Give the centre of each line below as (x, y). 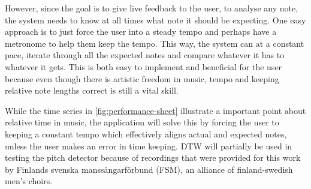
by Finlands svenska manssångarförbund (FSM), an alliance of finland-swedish (149, 169)
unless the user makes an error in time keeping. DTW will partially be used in (149, 145)
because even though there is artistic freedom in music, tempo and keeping (142, 78)
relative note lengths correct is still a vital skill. (92, 90)
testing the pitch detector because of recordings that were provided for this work (153, 157)
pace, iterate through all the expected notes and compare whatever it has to (145, 55)
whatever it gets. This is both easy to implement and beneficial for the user (144, 66)
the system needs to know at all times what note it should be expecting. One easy (155, 19)
